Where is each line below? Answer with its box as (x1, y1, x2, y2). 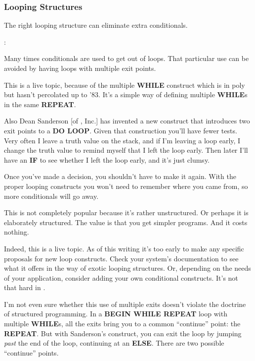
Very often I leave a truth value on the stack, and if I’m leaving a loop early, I (4, 135, 241, 145)
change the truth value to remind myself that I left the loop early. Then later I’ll (4, 145, 248, 155)
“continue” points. (4, 347, 59, 358)
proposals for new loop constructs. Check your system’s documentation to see (4, 253, 239, 263)
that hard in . (4, 282, 45, 293)
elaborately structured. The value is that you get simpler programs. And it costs (4, 217, 248, 227)
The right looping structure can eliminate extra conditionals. (4, 20, 188, 30)
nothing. (4, 227, 29, 237)
